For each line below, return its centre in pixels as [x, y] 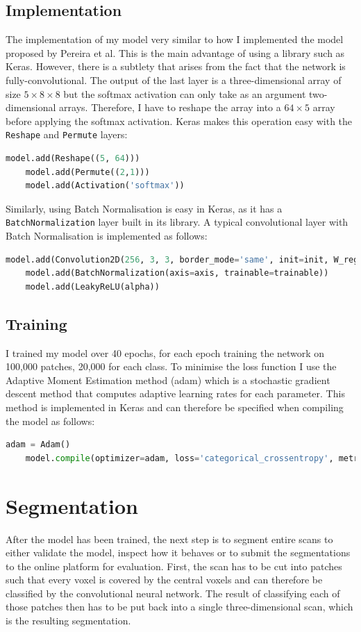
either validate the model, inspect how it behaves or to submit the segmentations [178, 552]
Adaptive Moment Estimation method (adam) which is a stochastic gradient [168, 380]
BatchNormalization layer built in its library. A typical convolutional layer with [177, 222]
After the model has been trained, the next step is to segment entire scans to [169, 539]
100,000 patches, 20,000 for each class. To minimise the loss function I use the [171, 366]
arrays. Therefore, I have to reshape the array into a [170, 107]
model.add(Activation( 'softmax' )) [105, 186]
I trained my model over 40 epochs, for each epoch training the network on [165, 352]
